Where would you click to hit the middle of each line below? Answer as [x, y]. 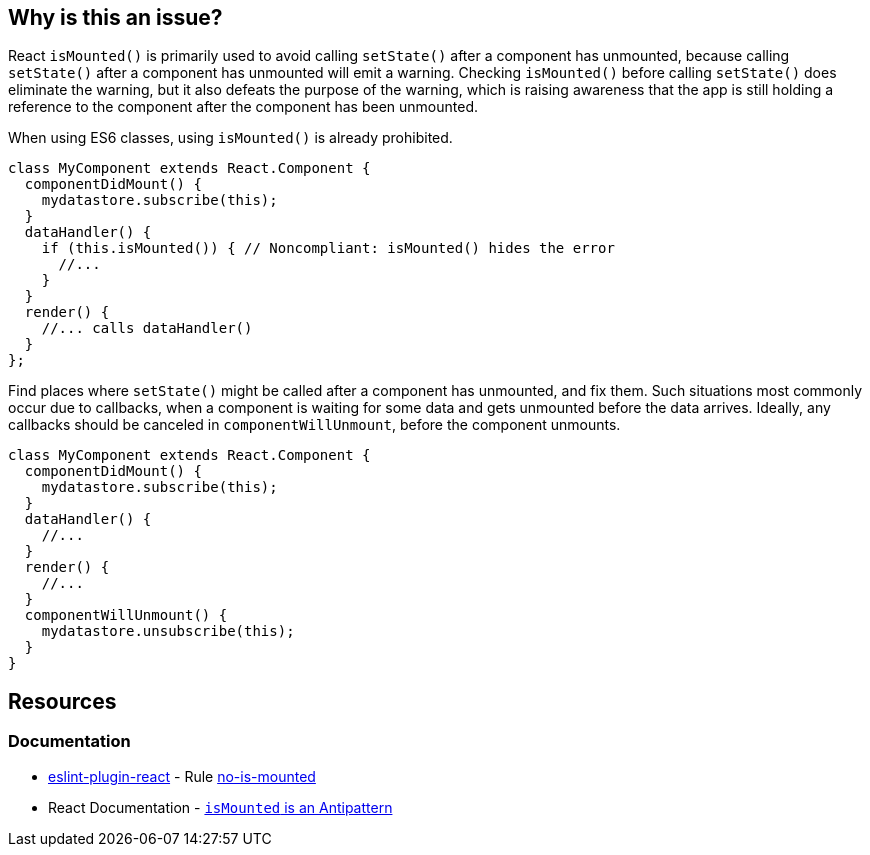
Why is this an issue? [115, 17]
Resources [62, 701]
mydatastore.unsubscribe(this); [168, 631]
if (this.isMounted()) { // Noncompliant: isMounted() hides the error [328, 248]
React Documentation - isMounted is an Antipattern [220, 807]
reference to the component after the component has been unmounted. [243, 107]
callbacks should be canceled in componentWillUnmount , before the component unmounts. [314, 425]
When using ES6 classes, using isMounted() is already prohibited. [230, 138]
